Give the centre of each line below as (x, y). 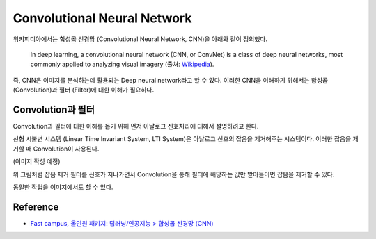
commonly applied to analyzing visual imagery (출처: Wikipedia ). (122, 64)
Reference (36, 207)
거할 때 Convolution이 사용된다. (56, 149)
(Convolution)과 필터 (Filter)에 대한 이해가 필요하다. (84, 90)
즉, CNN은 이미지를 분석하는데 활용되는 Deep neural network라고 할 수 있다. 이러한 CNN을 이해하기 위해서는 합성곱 (171, 80)
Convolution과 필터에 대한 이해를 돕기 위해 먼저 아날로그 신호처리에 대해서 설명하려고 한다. (136, 126)
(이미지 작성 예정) (37, 162)
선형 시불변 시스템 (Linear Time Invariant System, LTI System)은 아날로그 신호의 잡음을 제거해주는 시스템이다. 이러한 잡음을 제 (186, 139)
